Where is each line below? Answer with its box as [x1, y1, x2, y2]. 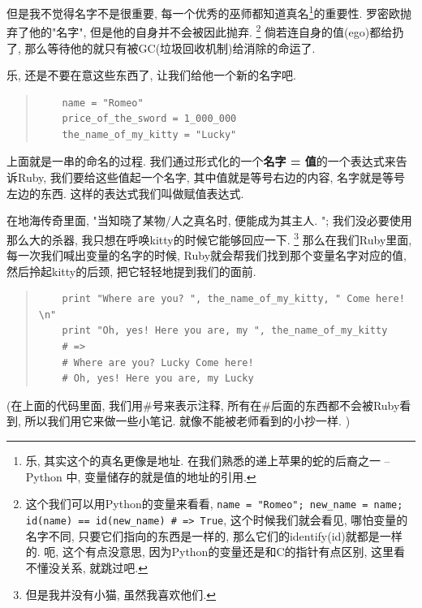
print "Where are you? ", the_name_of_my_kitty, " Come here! [62, 293, 405, 305]
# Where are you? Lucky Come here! [62, 356, 254, 369]
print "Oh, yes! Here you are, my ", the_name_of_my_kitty [62, 325, 388, 337]
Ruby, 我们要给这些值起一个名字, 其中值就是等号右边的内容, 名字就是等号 [17, 169, 405, 186]
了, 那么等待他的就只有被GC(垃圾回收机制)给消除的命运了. [6, 39, 316, 56]
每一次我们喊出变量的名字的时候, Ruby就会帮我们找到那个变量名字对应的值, [6, 247, 407, 264]
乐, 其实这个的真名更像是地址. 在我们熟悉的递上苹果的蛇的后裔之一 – [25, 452, 390, 469]
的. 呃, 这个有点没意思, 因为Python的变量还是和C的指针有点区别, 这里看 [25, 543, 406, 560]
